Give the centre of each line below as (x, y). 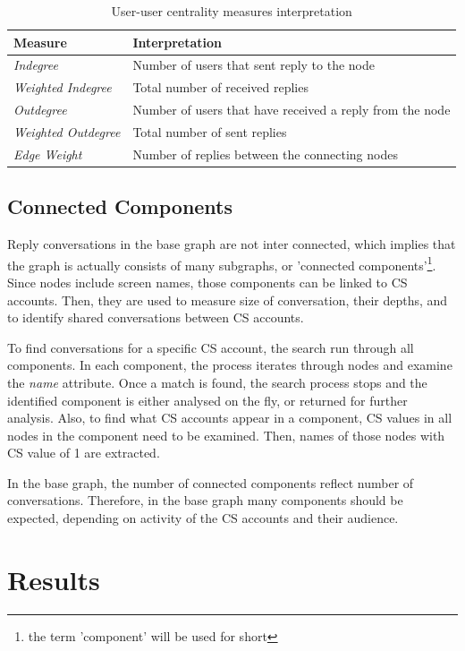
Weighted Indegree (63, 87)
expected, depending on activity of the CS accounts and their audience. (203, 518)
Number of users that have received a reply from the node (292, 110)
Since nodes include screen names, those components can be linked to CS (207, 282)
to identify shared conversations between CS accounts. (156, 317)
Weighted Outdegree (67, 131)
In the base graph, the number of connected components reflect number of (211, 482)
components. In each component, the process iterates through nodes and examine (230, 365)
